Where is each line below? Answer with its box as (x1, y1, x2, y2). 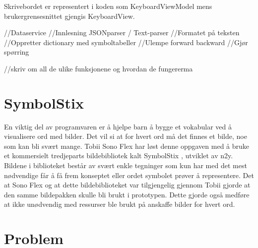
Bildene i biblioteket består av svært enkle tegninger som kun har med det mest (4, 160, 247, 171)
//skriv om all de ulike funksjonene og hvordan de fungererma (4, 63, 193, 73)
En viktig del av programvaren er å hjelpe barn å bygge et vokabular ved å (4, 121, 232, 131)
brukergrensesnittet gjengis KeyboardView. (4, 10, 135, 21)
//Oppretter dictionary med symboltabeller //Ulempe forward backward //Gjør (4, 37, 248, 47)
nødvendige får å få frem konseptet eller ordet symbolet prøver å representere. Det (4, 170, 254, 180)
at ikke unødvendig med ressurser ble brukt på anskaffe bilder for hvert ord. (4, 199, 235, 209)
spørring (4, 47, 29, 57)
